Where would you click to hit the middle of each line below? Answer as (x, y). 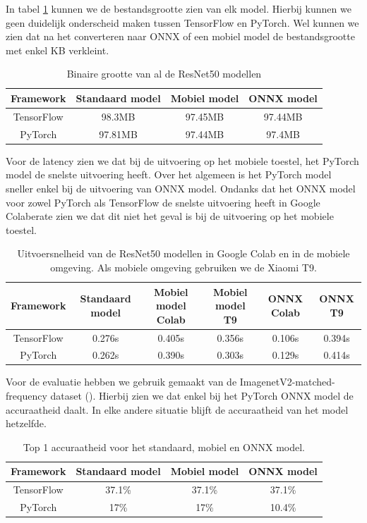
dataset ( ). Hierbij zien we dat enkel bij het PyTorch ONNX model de (202, 396)
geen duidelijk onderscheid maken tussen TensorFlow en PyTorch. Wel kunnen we (182, 22)
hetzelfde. (26, 423)
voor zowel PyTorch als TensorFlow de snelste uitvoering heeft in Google (163, 202)
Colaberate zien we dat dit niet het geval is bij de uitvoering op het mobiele (170, 216)
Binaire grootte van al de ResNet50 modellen (164, 74)
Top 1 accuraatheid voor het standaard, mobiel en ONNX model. (164, 447)
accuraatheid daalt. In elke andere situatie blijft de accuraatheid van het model (177, 409)
